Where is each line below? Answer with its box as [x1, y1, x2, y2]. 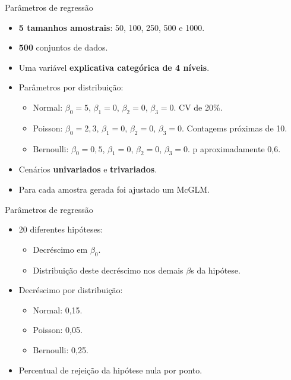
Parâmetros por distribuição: [18, 81, 124, 93]
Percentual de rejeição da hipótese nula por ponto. [18, 363, 203, 376]
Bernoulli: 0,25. [33, 343, 88, 356]
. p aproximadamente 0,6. [188, 142, 281, 155]
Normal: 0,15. [33, 303, 83, 316]
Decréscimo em [33, 243, 88, 255]
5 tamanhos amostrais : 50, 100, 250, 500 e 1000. [18, 21, 205, 33]
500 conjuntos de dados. [18, 41, 108, 54]
